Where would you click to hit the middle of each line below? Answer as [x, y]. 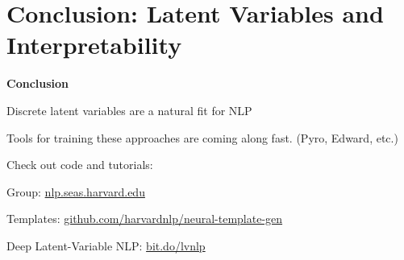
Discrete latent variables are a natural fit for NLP [129, 110]
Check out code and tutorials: [80, 165]
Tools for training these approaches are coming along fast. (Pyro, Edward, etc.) [202, 137]
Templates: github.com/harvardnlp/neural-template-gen [145, 219]
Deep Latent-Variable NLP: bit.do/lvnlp [106, 245]
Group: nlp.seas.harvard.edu [76, 191]
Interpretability [94, 45]
